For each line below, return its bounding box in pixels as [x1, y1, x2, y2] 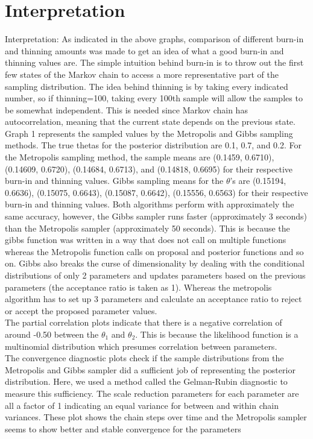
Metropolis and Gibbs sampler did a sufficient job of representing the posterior [5, 363, 296, 376]
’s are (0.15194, [230, 174, 286, 187]
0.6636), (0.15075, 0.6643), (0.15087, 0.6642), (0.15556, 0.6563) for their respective [5, 186, 308, 198]
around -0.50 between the [5, 327, 99, 340]
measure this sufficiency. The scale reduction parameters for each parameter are [5, 387, 299, 399]
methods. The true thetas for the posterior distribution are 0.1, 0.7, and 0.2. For [5, 139, 302, 151]
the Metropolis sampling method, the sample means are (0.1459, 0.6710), [5, 151, 274, 163]
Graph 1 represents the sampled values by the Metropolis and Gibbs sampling [5, 127, 293, 139]
